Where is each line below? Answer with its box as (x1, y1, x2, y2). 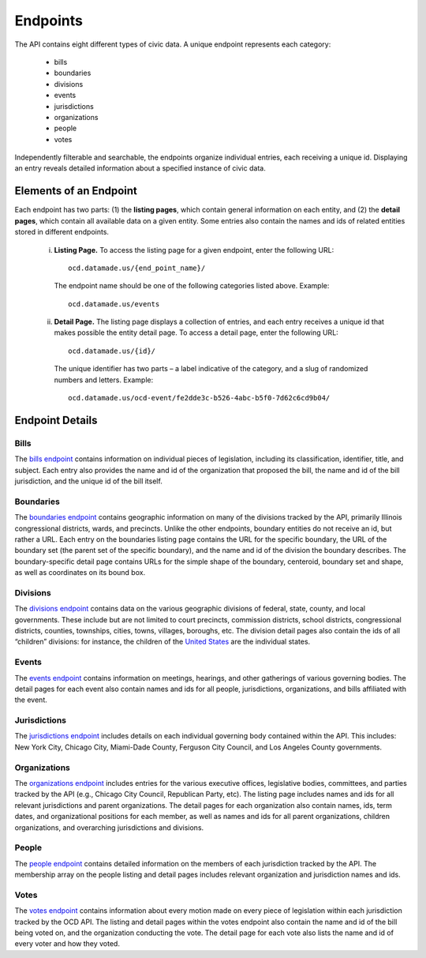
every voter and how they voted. (14, 939, 120, 949)
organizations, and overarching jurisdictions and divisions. (14, 822, 204, 832)
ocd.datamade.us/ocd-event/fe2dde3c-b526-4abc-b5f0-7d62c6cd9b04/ (68, 393, 331, 403)
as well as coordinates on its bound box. (14, 568, 146, 577)
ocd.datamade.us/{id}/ (68, 346, 156, 355)
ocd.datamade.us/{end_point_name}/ (68, 263, 206, 272)
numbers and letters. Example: (54, 375, 154, 385)
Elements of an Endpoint (14, 184, 138, 197)
